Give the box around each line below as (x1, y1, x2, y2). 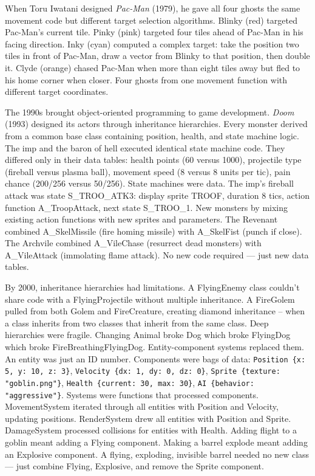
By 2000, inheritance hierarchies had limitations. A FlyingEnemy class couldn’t (5, 281, 300, 294)
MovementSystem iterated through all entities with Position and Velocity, (5, 400, 279, 413)
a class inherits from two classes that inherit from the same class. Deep (5, 316, 269, 329)
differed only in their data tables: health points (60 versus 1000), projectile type (5, 153, 302, 166)
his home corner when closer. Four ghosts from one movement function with (5, 73, 288, 86)
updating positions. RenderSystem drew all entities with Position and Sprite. (5, 412, 291, 424)
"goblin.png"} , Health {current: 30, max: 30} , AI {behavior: (5, 376, 254, 388)
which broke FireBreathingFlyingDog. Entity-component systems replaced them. (5, 340, 304, 353)
